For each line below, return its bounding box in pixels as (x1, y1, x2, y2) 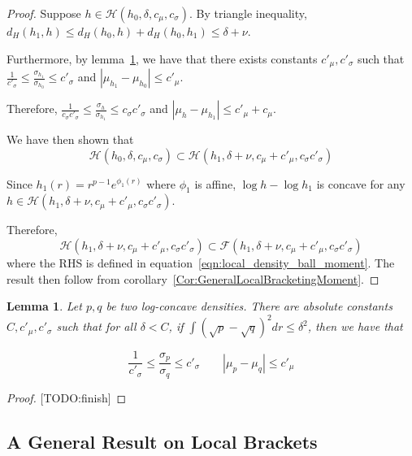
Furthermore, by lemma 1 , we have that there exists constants (7, 50, 318, 67)
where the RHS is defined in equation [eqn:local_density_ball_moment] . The (7, 254, 395, 271)
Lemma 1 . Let (7, 297, 82, 315)
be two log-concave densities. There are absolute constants (106, 297, 392, 315)
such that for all (56, 318, 137, 335)
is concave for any (316, 175, 405, 192)
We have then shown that (7, 131, 134, 148)
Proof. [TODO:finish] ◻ (7, 389, 127, 406)
